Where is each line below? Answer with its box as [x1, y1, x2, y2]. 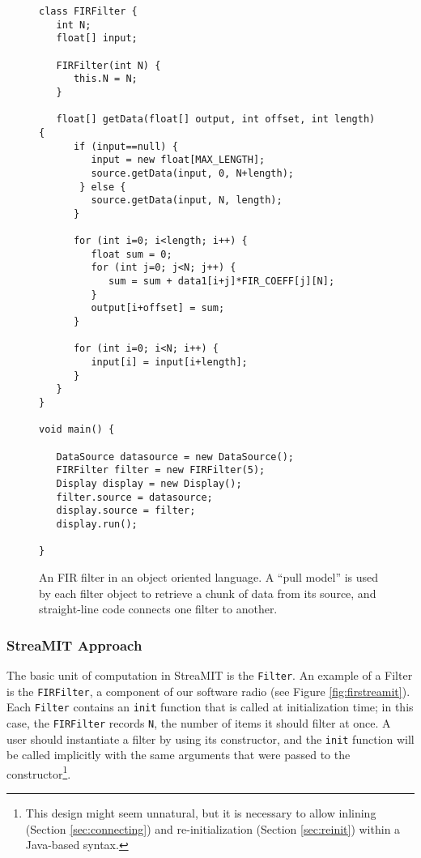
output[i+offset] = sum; [91, 302, 225, 314]
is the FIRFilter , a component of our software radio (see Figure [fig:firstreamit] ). [6, 682, 410, 699]
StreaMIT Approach [6, 634, 142, 655]
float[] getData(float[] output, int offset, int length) [56, 113, 376, 126]
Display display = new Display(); [56, 477, 242, 489]
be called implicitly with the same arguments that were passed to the [6, 746, 351, 763]
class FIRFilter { [39, 6, 138, 17]
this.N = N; [73, 73, 138, 85]
